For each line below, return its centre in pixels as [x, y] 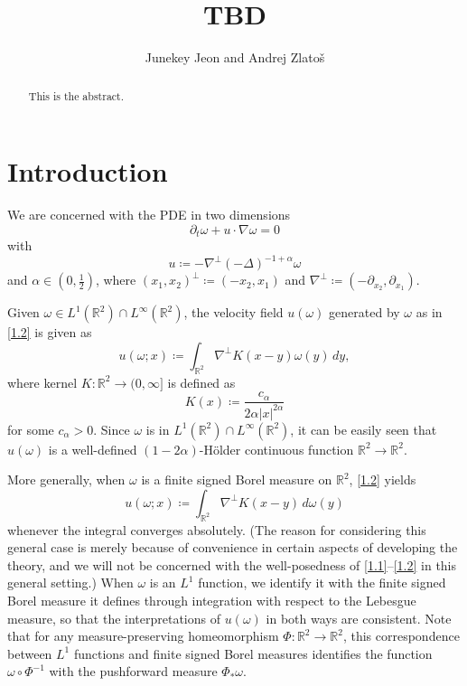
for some [31, 429]
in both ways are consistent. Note [359, 618]
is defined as [201, 382]
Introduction [88, 171]
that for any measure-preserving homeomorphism [143, 636]
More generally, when [66, 479]
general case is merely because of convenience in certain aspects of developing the [233, 547]
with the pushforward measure [133, 671]
